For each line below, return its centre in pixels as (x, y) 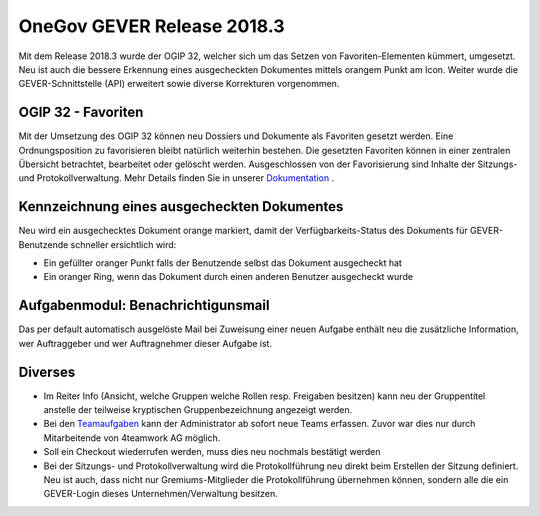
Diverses (47, 371)
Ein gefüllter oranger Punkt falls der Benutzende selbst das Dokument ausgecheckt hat (222, 263)
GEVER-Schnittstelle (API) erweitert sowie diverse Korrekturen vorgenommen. (179, 84)
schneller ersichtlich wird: (123, 244)
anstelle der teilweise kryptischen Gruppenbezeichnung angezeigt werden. (198, 410)
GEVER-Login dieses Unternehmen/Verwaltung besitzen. (161, 494)
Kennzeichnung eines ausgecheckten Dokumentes (181, 206)
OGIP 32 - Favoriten (81, 112)
